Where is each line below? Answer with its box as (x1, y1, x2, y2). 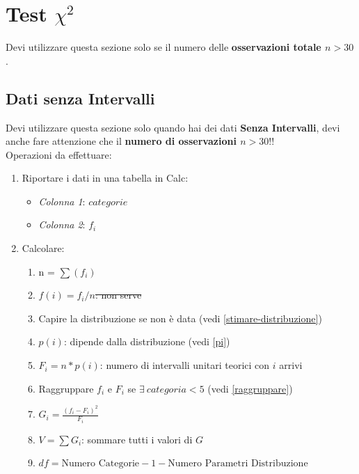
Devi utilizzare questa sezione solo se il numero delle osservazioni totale (6, 40, 321, 54)
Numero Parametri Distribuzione (168, 459, 308, 469)
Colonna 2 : (38, 217, 86, 232)
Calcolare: (22, 241, 65, 255)
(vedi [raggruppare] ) (207, 381, 293, 395)
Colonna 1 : (38, 193, 86, 208)
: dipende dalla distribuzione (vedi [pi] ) (63, 334, 230, 349)
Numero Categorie (61, 459, 140, 469)
